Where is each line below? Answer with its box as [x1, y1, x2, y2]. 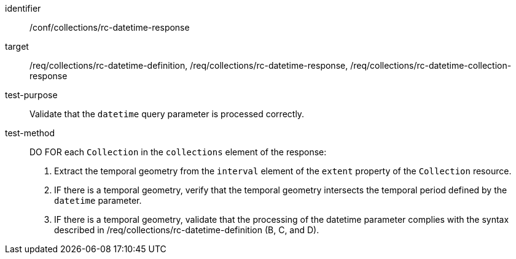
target [5, 41, 29, 52]
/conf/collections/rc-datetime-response [29, 22, 190, 33]
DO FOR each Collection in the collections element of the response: [29, 147, 327, 157]
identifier [5, 3, 41, 14]
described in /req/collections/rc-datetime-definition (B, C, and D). [54, 225, 319, 235]
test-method [5, 128, 55, 138]
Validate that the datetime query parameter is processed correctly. [29, 109, 305, 119]
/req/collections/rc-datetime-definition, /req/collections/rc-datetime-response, [29, 60, 348, 71]
